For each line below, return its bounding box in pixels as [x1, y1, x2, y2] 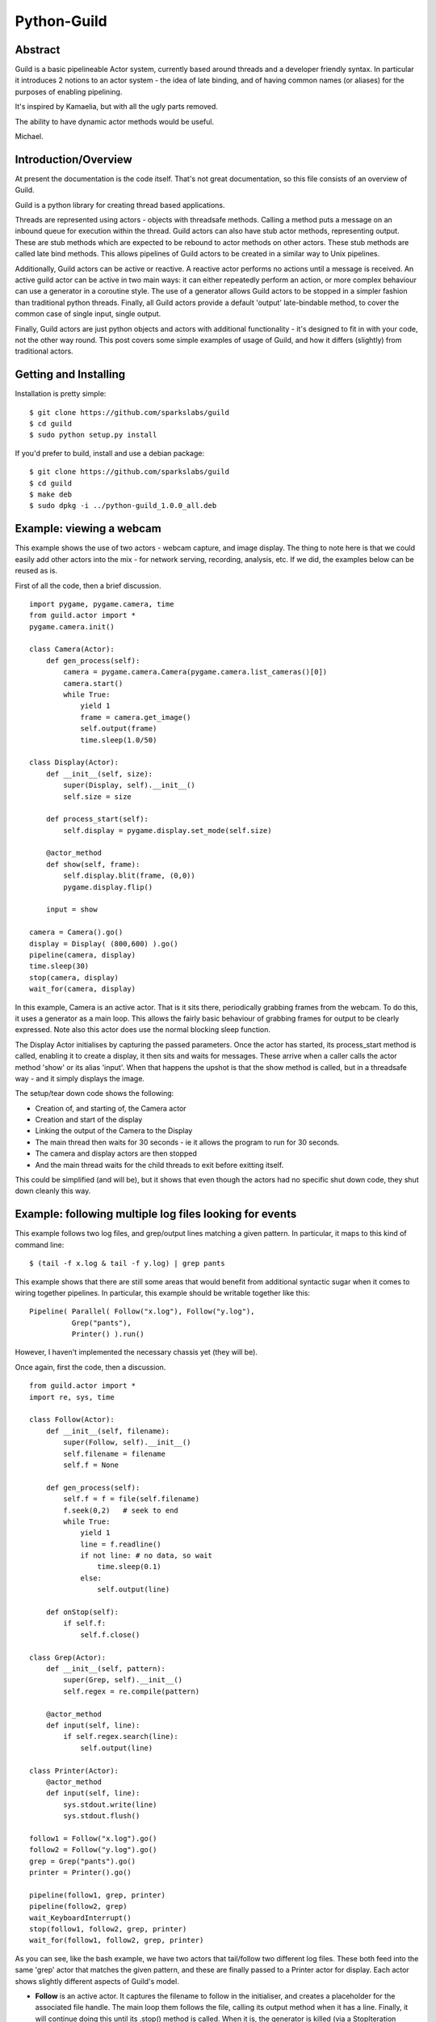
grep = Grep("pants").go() [29, 1856, 136, 1866]
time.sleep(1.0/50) [80, 735, 157, 744]
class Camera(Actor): [29, 645, 115, 654]
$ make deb [29, 490, 73, 499]
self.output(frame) [80, 724, 157, 734]
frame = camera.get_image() [80, 713, 191, 721]
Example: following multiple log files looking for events [15, 1208, 297, 1221]
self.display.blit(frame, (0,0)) [63, 871, 195, 881]
